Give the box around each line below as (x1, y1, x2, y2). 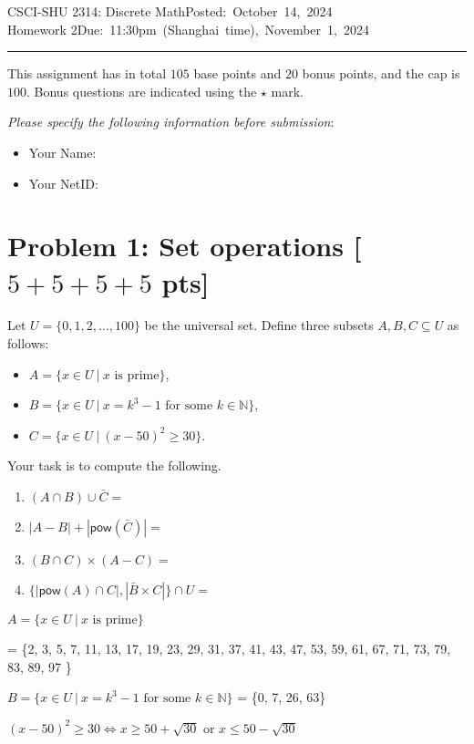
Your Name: (28, 142, 97, 161)
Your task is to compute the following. (7, 456, 222, 475)
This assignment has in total (7, 64, 167, 83)
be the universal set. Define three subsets (144, 315, 374, 335)
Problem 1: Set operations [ (7, 227, 362, 264)
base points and (193, 64, 282, 83)
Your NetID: (28, 173, 98, 192)
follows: (7, 334, 49, 353)
